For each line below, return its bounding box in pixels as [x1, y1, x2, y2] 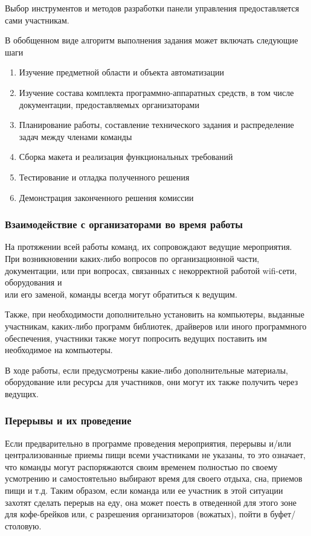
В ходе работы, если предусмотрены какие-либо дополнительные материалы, [5, 363, 288, 376]
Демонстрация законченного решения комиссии [19, 191, 194, 203]
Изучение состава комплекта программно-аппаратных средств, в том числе [19, 86, 294, 98]
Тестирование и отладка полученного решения [19, 170, 190, 183]
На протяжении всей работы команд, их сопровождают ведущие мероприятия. [5, 240, 292, 253]
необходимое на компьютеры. [5, 343, 113, 356]
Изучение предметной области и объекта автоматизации [19, 66, 224, 78]
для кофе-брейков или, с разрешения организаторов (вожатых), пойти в [5, 508, 268, 520]
